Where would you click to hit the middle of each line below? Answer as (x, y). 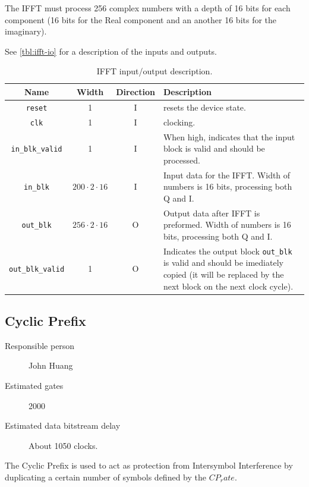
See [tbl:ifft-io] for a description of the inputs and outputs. (111, 51)
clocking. (179, 122)
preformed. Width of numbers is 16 (227, 224)
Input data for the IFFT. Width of (227, 175)
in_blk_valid (37, 150)
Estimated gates (34, 386)
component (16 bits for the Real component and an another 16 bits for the (141, 19)
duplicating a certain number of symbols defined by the (105, 477)
